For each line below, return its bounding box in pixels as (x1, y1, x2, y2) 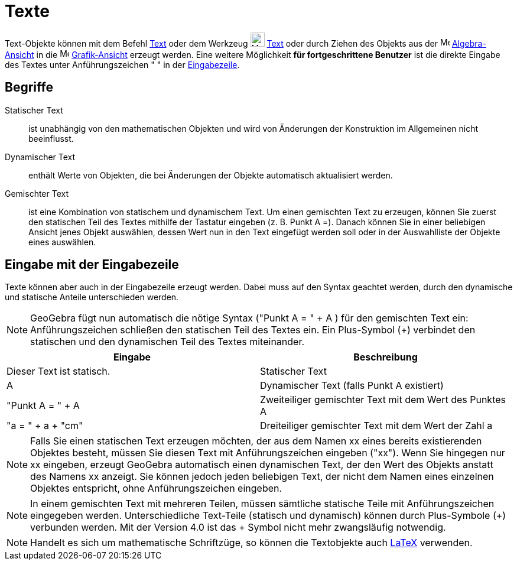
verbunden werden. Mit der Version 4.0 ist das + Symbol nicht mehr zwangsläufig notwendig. (30, 521, 446, 534)
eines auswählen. (28, 236, 96, 247)
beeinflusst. (28, 133, 74, 144)
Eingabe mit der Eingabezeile (5, 257, 179, 272)
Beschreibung (353, 351, 418, 363)
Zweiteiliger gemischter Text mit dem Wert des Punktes (260, 394, 506, 406)
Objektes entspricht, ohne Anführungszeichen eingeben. (30, 482, 282, 495)
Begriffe (5, 80, 53, 95)
